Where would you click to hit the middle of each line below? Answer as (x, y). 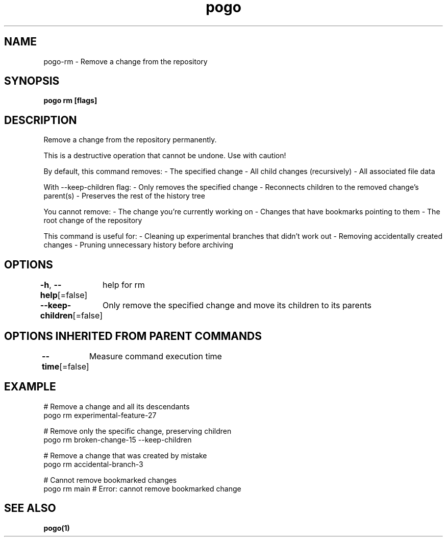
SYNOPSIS (32, 81)
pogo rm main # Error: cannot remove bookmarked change (142, 488)
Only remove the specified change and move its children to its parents (237, 305)
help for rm (123, 285)
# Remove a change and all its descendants (117, 406)
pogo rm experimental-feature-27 (100, 415)
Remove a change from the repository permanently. (130, 140)
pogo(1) (57, 528)
